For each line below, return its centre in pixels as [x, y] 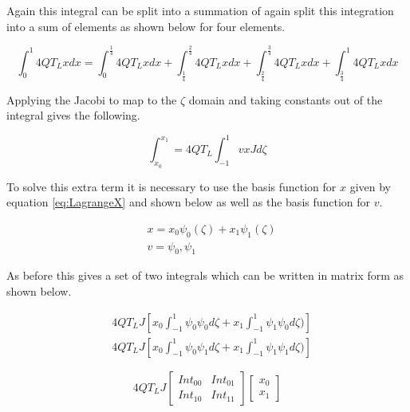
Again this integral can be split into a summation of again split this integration [200, 10]
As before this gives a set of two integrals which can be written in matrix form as [205, 275]
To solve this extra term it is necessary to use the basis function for [171, 186]
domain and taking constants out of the [286, 99]
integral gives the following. [73, 115]
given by [371, 186]
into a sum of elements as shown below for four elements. [146, 26]
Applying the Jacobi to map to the [92, 99]
